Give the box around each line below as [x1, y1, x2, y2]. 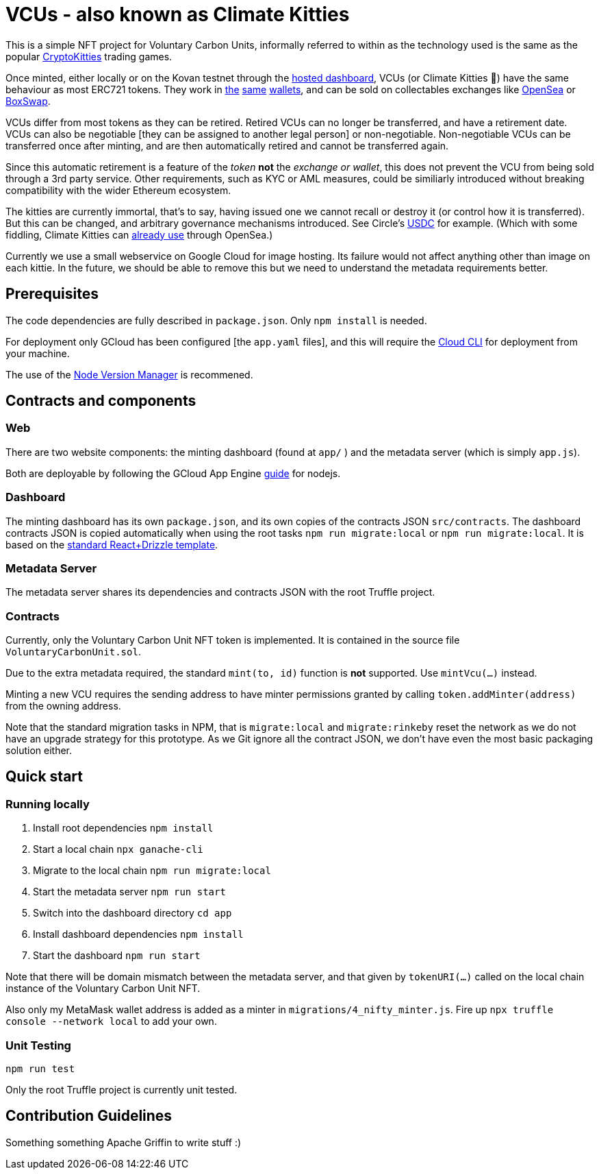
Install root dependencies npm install [33, 822, 214, 834]
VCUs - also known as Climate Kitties [5, 3, 350, 26]
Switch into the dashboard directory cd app [33, 907, 232, 919]
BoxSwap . [5, 95, 51, 107]
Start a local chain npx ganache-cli [33, 843, 203, 856]
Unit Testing [5, 1038, 71, 1052]
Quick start [5, 768, 83, 786]
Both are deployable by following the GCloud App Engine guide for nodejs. [5, 467, 341, 479]
